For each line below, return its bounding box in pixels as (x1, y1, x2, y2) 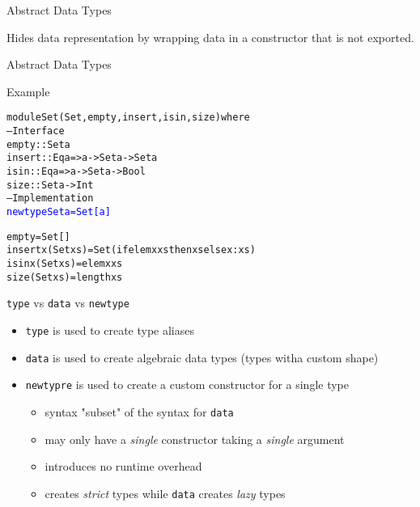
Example (6, 82, 50, 99)
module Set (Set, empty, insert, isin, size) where (6, 112, 250, 124)
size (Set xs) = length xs (6, 271, 123, 283)
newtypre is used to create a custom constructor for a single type (25, 376, 350, 393)
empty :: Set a (6, 138, 70, 150)
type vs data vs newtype (6, 294, 129, 311)
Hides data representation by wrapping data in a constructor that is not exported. (6, 28, 414, 45)
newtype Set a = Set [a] (6, 205, 111, 218)
